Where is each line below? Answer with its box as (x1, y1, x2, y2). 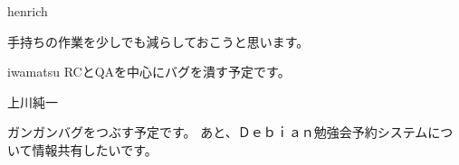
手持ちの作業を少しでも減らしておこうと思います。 (7, 32, 310, 50)
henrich (7, 2, 48, 20)
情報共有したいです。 (32, 140, 158, 159)
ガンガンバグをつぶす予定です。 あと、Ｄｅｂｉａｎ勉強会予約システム (7, 123, 428, 142)
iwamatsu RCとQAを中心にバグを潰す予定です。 (7, 62, 291, 81)
